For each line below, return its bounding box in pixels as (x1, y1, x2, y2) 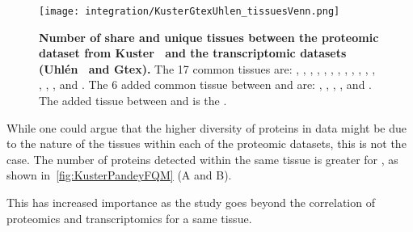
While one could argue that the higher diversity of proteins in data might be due (6, 119, 407, 136)
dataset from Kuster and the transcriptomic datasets (39, 44, 347, 61)
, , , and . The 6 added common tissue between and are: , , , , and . (39, 76, 372, 93)
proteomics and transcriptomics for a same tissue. (6, 209, 252, 226)
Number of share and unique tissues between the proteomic (39, 28, 379, 45)
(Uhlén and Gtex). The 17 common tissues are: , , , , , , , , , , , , (39, 60, 376, 77)
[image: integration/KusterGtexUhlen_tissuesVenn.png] (39, 6, 340, 17)
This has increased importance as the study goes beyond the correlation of (6, 194, 375, 210)
